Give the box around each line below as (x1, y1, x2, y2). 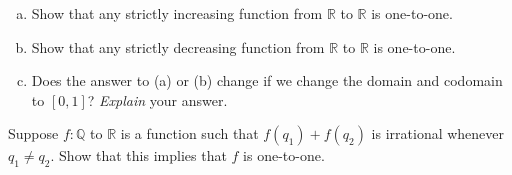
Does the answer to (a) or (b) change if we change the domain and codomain (31, 70, 503, 91)
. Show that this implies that (50, 145, 227, 166)
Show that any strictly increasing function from (31, 3, 323, 23)
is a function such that (120, 123, 259, 144)
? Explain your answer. (87, 89, 228, 110)
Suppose (8, 123, 59, 144)
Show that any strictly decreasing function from (31, 36, 325, 57)
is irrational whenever (371, 123, 505, 144)
